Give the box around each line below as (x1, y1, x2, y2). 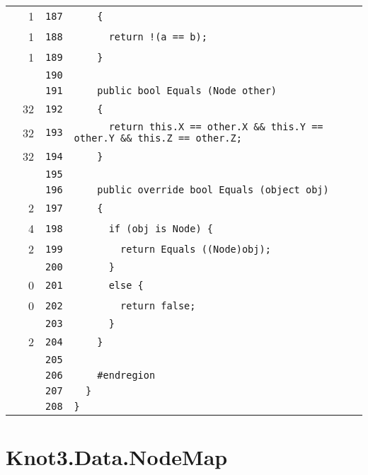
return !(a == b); (108, 30, 207, 42)
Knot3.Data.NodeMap (6, 442, 228, 471)
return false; (120, 299, 196, 311)
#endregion (97, 370, 156, 381)
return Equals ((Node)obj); (120, 243, 271, 255)
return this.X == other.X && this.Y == (108, 121, 323, 132)
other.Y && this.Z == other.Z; (74, 132, 242, 144)
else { (108, 279, 144, 291)
